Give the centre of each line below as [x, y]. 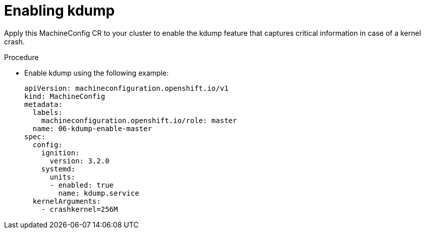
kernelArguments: [67, 201]
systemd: [58, 169]
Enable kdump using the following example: [96, 73]
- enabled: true [82, 185]
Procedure [21, 57]
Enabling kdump [60, 11]
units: [63, 177]
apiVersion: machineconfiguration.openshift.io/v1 [126, 88]
